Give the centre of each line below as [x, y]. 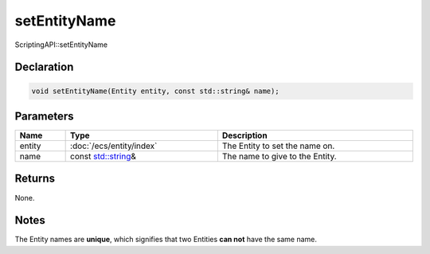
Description [244, 135]
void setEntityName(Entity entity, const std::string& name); [155, 91]
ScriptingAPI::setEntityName [61, 45]
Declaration [44, 67]
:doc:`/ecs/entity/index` [114, 146]
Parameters [44, 116]
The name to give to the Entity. [279, 157]
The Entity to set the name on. [278, 146]
